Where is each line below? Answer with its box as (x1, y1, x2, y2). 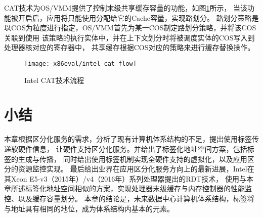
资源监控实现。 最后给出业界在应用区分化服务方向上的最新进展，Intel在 (18, 163, 254, 174)
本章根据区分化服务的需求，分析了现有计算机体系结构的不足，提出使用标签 (4, 134, 252, 144)
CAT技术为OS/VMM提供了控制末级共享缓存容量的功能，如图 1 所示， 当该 (4, 3, 248, 13)
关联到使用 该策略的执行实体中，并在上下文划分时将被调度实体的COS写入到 (4, 32, 255, 42)
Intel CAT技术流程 (24, 74, 84, 85)
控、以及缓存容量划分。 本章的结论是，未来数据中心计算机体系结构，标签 (4, 193, 247, 203)
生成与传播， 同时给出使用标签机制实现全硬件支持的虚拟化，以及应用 (18, 153, 247, 164)
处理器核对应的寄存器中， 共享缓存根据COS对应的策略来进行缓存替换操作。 (4, 42, 255, 53)
